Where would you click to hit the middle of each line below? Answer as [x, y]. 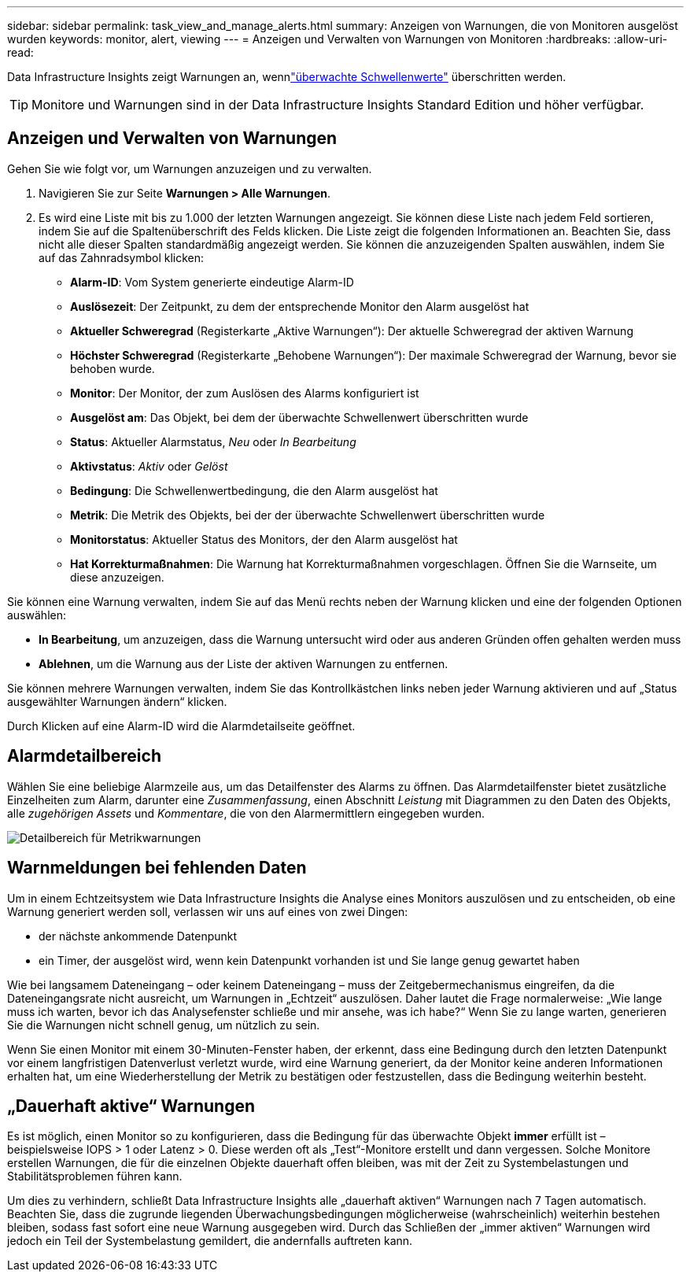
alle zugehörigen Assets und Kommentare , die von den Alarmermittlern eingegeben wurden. [246, 813]
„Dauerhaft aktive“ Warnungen [131, 1106]
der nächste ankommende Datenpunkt [138, 936]
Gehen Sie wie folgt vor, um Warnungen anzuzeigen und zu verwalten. [190, 168]
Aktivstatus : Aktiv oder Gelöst [149, 466]
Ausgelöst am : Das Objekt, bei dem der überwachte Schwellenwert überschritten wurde [299, 417]
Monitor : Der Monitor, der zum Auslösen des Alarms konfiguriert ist [245, 393]
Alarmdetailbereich [84, 756]
